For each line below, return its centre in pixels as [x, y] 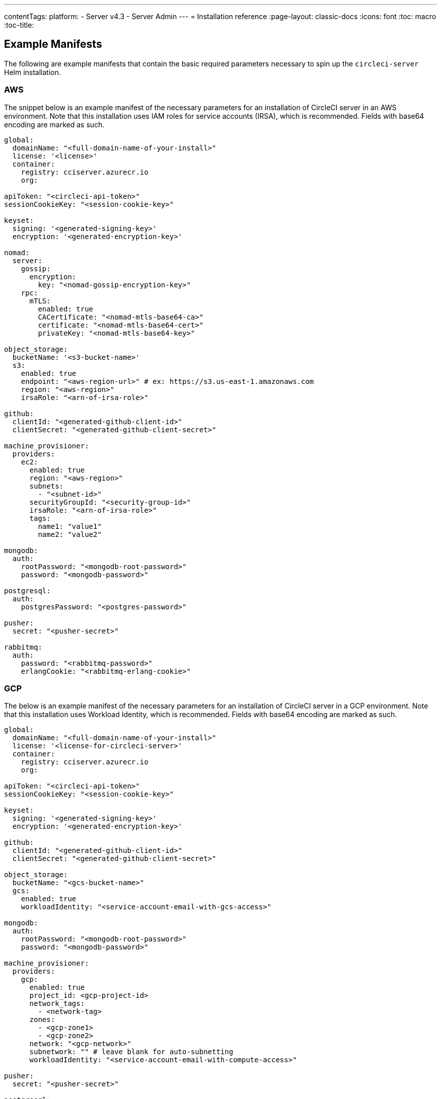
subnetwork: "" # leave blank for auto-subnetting [131, 1052]
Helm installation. [33, 72]
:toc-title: [19, 25]
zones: [42, 1020]
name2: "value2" [70, 534]
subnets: [47, 486]
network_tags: [57, 1004]
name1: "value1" [70, 526]
